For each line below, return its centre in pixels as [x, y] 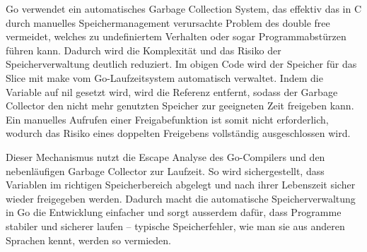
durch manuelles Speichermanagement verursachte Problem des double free [168, 22]
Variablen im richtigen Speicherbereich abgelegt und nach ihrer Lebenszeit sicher [181, 185]
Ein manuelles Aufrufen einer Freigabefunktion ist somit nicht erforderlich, [167, 119]
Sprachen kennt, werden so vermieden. [88, 240]
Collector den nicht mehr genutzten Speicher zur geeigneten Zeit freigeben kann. [180, 106]
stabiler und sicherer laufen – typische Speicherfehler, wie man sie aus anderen [175, 226]
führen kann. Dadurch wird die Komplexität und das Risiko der [144, 50]
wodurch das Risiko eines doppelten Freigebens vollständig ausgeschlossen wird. [178, 133]
